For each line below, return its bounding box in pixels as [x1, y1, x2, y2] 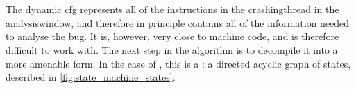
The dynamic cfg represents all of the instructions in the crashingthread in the [6, 2, 339, 17]
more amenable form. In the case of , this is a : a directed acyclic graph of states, [6, 56, 351, 70]
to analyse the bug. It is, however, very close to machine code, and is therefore [6, 29, 339, 43]
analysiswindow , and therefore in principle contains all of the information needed [6, 15, 350, 30]
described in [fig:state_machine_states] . [6, 70, 176, 84]
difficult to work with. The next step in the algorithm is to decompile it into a [6, 42, 338, 57]
